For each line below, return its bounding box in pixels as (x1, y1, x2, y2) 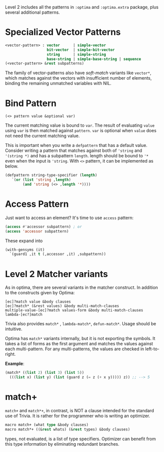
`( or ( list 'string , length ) (11, 177, 71, 182)
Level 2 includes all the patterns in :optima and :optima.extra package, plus (5, 4, 159, 10)
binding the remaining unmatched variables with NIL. (5, 81, 112, 86)
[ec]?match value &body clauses (5, 299, 71, 304)
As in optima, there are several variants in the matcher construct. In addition (5, 284, 158, 290)
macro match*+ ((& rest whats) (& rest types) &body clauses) (5, 427, 131, 432)
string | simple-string (47, 52, 106, 57)
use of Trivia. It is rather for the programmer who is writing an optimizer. (5, 413, 150, 419)
